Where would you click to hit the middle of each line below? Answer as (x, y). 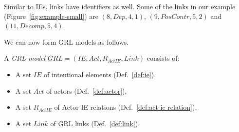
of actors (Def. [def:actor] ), (87, 91)
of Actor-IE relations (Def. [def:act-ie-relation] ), (126, 107)
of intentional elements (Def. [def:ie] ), (100, 74)
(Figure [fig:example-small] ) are (51, 16)
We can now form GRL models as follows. (66, 41)
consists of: (163, 58)
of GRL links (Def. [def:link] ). (95, 123)
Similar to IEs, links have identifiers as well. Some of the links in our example (120, 6)
